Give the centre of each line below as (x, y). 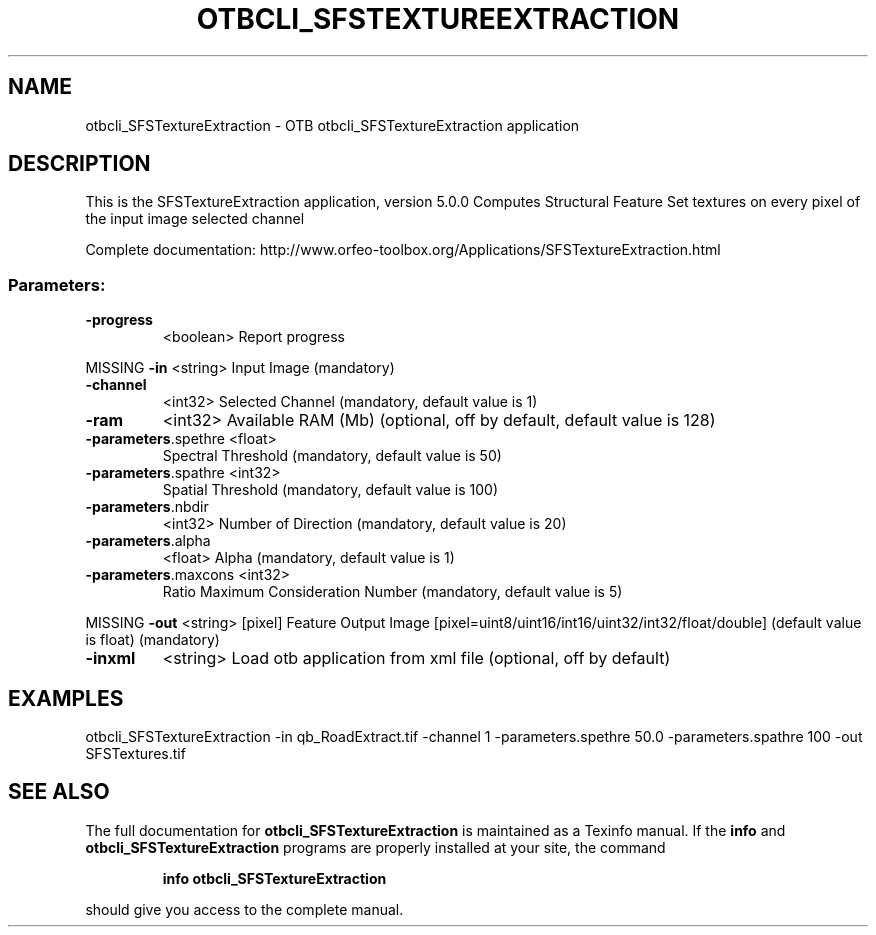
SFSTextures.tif (135, 754)
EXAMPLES (66, 698)
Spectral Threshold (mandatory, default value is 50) (332, 456)
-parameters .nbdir (147, 507)
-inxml (110, 658)
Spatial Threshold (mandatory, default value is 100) (330, 490)
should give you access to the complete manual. (244, 909)
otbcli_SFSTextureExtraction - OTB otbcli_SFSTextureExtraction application (332, 125)
